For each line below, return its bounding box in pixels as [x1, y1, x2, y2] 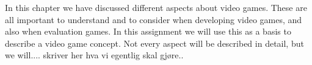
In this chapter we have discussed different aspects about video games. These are [5, 1, 307, 13]
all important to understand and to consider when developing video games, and [5, 13, 302, 26]
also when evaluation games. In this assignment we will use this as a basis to [5, 25, 291, 38]
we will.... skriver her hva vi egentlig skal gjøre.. [5, 49, 184, 61]
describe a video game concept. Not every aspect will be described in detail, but [5, 36, 304, 49]
